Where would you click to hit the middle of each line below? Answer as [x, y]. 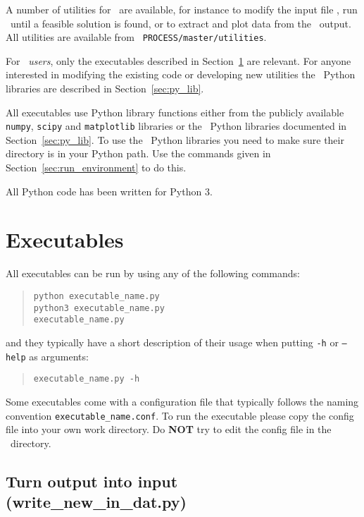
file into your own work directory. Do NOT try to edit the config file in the [169, 429]
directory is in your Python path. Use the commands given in [138, 153]
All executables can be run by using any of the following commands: [153, 273]
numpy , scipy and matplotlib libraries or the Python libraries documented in [176, 126]
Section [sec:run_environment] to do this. [96, 168]
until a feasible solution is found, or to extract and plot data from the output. [181, 23]
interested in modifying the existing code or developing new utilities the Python [181, 74]
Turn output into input [92, 481]
